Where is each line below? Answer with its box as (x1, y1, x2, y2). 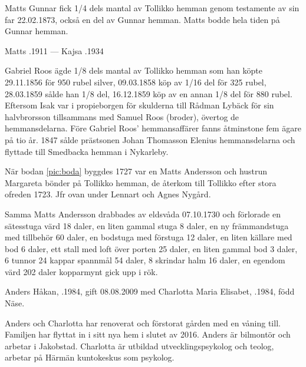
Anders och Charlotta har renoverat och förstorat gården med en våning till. (5, 316, 281, 329)
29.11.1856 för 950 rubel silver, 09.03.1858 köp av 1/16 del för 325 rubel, (5, 75, 266, 88)
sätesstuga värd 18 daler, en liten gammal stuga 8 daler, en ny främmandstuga (5, 219, 289, 232)
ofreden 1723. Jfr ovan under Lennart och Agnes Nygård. (5, 188, 211, 200)
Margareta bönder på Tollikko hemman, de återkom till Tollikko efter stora (5, 176, 277, 189)
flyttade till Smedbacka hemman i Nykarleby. (5, 145, 169, 157)
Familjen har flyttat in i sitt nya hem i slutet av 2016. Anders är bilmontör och (5, 328, 291, 340)
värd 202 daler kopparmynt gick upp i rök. (5, 265, 158, 277)
